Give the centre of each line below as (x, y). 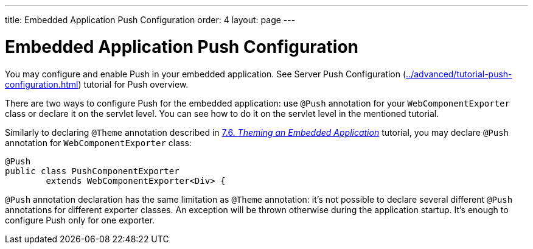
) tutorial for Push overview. (133, 84)
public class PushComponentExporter (92, 171)
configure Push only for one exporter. (80, 220)
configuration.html (42, 84)
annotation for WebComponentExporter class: (98, 142)
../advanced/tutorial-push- (459, 74)
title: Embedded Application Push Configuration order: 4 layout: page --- (150, 20)
